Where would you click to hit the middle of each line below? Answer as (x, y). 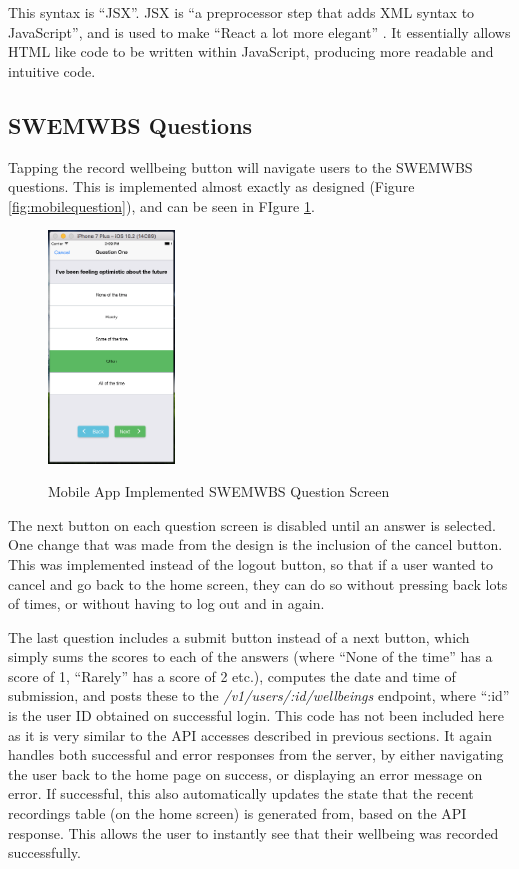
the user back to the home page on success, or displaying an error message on (245, 773)
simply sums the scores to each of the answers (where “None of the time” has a (250, 656)
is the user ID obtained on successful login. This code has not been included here (256, 715)
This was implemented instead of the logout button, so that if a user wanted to (250, 563)
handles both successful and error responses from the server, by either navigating (256, 754)
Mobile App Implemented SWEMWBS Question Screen (219, 491)
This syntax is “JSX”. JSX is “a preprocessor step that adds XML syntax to (241, 12)
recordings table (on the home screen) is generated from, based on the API (237, 813)
